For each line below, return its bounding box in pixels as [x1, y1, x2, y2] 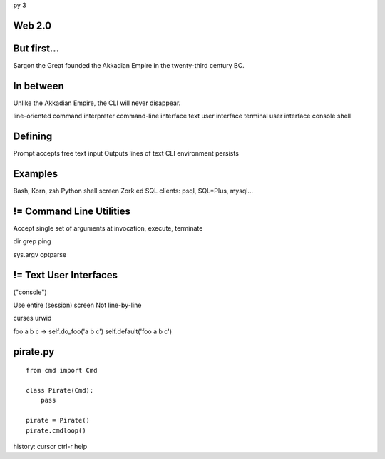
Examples [13, 168, 58, 180]
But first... [13, 42, 60, 54]
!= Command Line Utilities [13, 205, 131, 217]
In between [13, 79, 64, 92]
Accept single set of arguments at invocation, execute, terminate [13, 223, 203, 232]
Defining [13, 131, 53, 143]
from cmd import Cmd [26, 366, 98, 375]
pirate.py [13, 345, 55, 358]
